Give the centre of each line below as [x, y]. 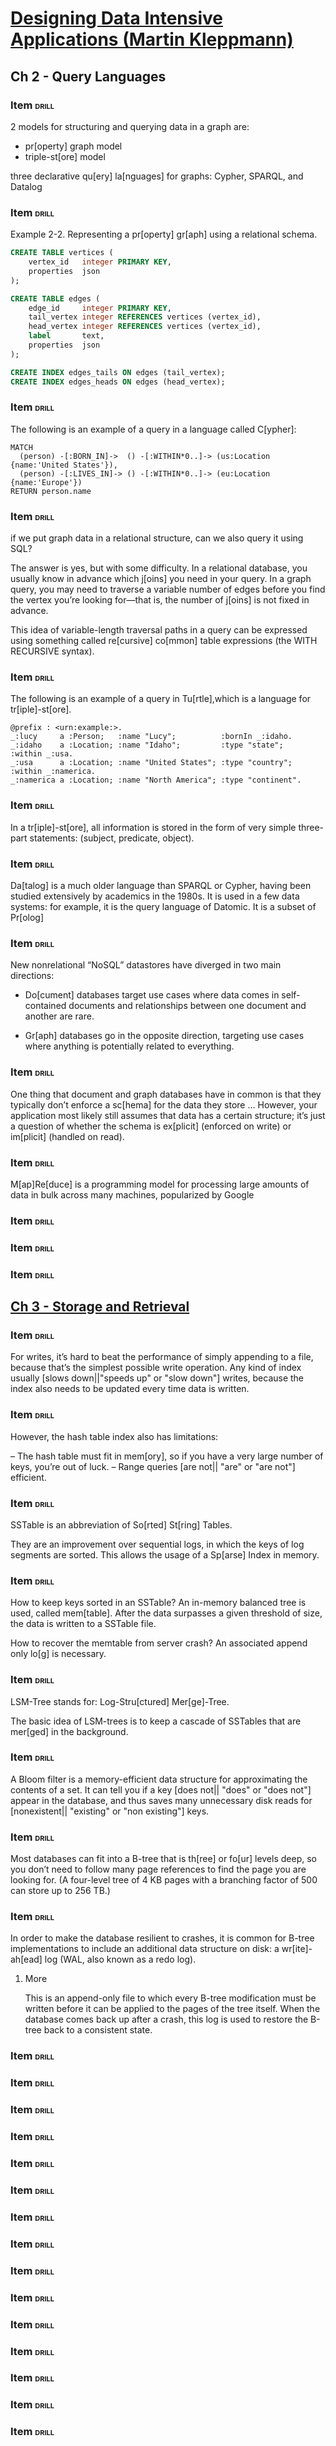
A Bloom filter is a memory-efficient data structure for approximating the [159, 1779]
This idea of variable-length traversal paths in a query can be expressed [159, 630]
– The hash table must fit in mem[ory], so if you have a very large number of [167, 1456]
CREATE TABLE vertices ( [62, 253]
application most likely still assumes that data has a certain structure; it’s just [168, 1115]
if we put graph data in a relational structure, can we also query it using [157, 538]
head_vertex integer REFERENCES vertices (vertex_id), [145, 327]
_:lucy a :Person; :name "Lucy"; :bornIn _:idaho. [151, 737]
